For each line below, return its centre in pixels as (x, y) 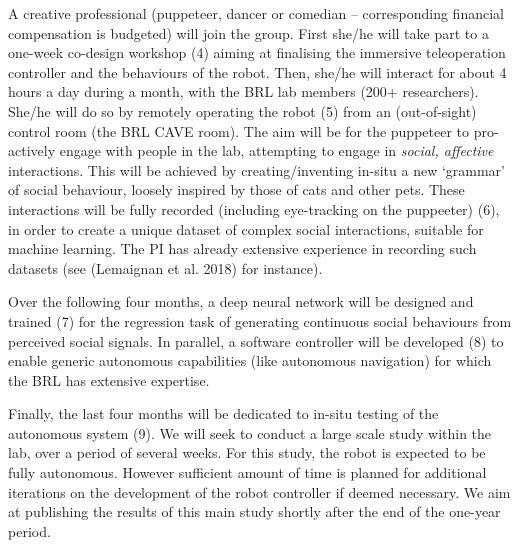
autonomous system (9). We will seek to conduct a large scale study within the (250, 432)
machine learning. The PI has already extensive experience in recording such (242, 248)
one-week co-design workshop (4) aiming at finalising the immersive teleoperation (257, 52)
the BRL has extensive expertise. (109, 379)
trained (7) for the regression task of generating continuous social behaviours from (260, 320)
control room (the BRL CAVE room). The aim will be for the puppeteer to (239, 130)
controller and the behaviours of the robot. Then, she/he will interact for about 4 (257, 71)
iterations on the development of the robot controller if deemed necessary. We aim (259, 491)
